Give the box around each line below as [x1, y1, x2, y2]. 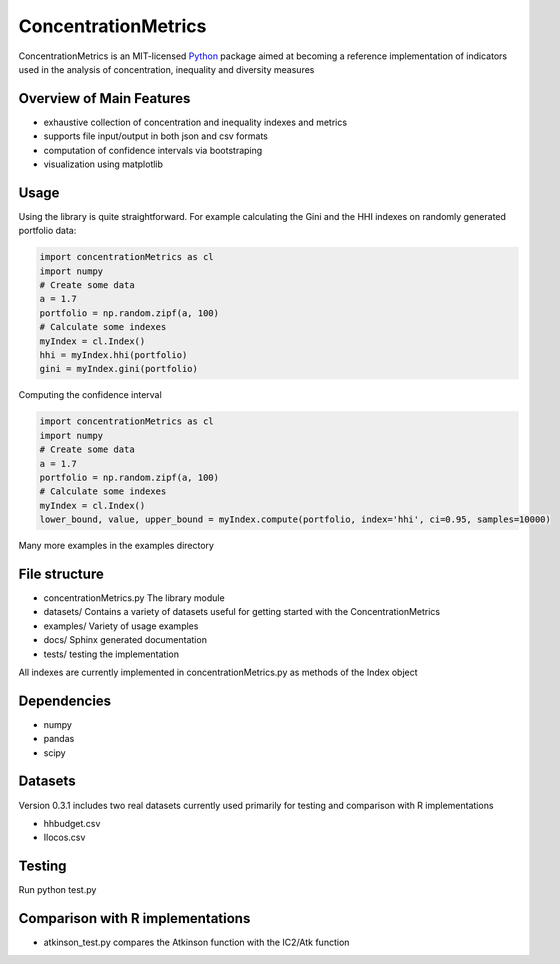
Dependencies [18, 692, 112, 709]
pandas [43, 733, 75, 745]
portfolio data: [18, 225, 77, 237]
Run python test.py [18, 884, 97, 896]
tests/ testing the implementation [43, 648, 180, 660]
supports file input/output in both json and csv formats [43, 130, 269, 142]
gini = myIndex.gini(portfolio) [39, 363, 199, 375]
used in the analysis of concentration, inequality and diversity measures [18, 63, 315, 75]
